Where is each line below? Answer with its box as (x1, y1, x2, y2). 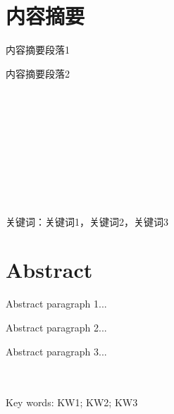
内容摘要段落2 (6, 66, 70, 80)
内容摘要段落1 (6, 42, 70, 57)
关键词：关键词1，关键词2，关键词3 (6, 214, 168, 229)
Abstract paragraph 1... (6, 296, 107, 311)
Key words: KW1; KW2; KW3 (6, 395, 138, 410)
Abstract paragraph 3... (6, 343, 107, 358)
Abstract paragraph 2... (6, 319, 107, 334)
